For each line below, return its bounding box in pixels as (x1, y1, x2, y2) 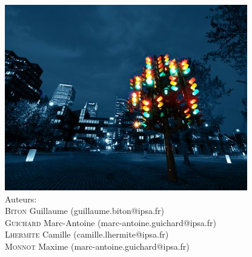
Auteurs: (5, 192, 37, 205)
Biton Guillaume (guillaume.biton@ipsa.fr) (5, 204, 165, 217)
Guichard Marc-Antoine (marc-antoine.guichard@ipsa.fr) (5, 216, 216, 229)
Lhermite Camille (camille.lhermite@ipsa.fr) (5, 228, 169, 241)
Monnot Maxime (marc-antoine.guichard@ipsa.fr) (5, 239, 190, 252)
